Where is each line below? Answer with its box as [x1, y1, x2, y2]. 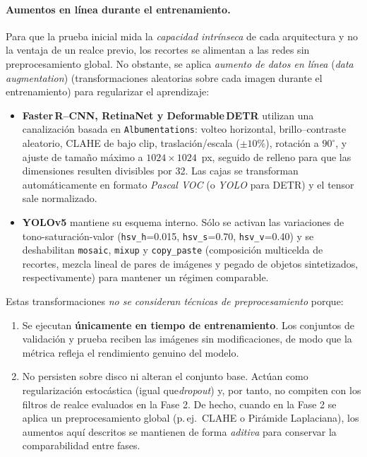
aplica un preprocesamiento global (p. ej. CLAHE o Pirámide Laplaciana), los [22, 410, 359, 425]
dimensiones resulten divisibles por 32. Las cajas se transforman [22, 163, 299, 178]
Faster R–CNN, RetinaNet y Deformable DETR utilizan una [22, 107, 314, 122]
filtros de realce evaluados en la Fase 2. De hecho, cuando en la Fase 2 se [22, 396, 337, 411]
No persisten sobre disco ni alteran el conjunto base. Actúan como [22, 369, 308, 384]
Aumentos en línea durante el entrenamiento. [6, 1, 231, 16]
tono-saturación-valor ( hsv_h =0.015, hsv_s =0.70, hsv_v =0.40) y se [22, 228, 314, 243]
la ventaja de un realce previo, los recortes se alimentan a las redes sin [6, 42, 310, 57]
